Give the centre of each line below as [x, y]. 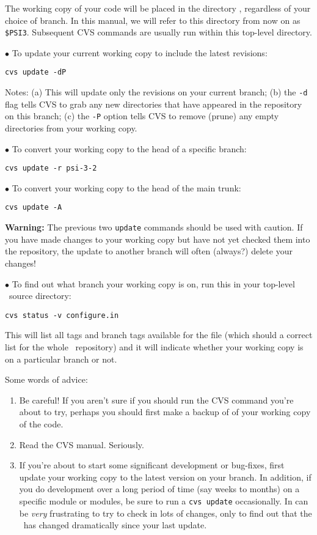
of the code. [41, 423]
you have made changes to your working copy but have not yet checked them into [158, 239]
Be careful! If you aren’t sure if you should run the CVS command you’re [156, 400]
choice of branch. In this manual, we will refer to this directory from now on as [153, 20]
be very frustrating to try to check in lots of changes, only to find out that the [166, 513]
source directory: [40, 296]
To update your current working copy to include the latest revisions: [140, 52]
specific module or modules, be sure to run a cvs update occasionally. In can [164, 500]
